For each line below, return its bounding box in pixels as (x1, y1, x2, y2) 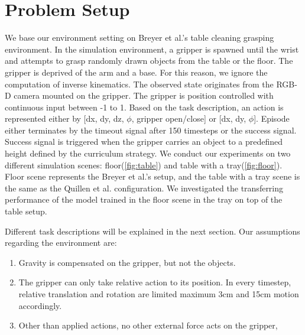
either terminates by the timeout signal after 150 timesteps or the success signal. (5, 123, 297, 136)
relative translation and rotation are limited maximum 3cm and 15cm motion (18, 288, 299, 300)
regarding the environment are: (5, 236, 117, 249)
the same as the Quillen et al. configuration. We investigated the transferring (5, 181, 284, 194)
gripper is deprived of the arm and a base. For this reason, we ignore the (5, 66, 268, 78)
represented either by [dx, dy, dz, (5, 112, 124, 125)
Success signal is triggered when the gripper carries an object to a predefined (5, 135, 283, 148)
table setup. (5, 205, 47, 217)
